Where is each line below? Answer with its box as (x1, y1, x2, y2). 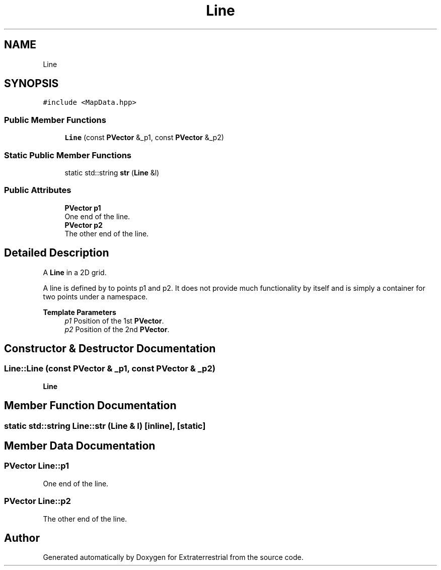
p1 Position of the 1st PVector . (64, 316, 164, 325)
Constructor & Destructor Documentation (4, 342, 216, 355)
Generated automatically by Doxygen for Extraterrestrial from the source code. (43, 553, 304, 562)
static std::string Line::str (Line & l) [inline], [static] (4, 420, 206, 431)
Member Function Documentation (4, 399, 177, 412)
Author (4, 531, 40, 544)
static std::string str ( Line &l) (64, 168, 160, 177)
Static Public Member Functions (4, 150, 132, 160)
